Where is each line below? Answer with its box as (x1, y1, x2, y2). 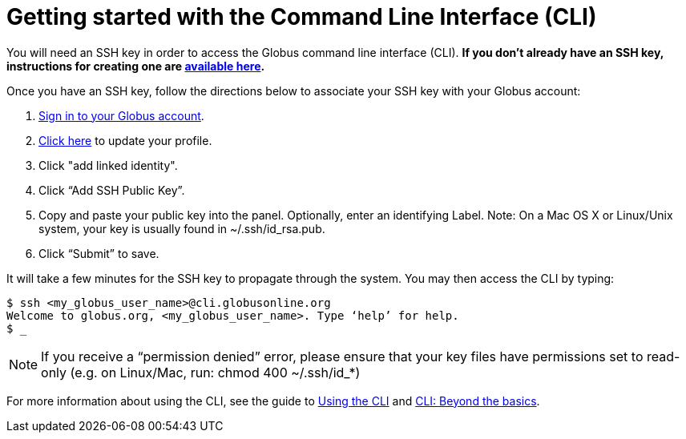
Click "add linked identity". (38, 158, 178, 172)
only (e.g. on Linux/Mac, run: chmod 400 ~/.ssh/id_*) (41, 364, 361, 381)
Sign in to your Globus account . (38, 108, 204, 123)
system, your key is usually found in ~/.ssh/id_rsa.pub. (38, 221, 325, 236)
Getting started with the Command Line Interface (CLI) (6, 3, 597, 30)
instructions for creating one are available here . (6, 58, 265, 73)
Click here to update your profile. (38, 133, 212, 147)
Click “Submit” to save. (38, 246, 159, 260)
